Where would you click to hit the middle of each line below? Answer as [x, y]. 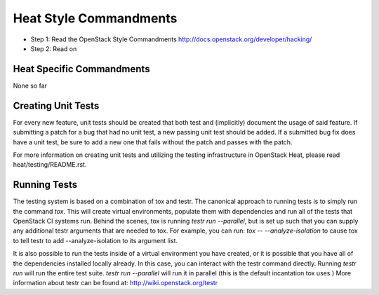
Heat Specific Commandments [81, 69]
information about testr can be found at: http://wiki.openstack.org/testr [115, 283]
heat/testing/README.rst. [50, 165]
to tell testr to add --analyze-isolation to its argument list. [95, 240]
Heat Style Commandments [95, 18]
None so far [30, 85]
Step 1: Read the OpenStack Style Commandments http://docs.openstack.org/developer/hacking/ [171, 39]
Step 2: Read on [54, 48]
